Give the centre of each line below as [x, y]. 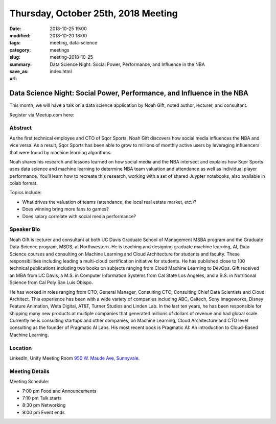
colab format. [24, 183]
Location [21, 348]
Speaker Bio [25, 229]
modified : [20, 35]
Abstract [21, 128]
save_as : [19, 71]
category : [20, 50]
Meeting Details [29, 371]
